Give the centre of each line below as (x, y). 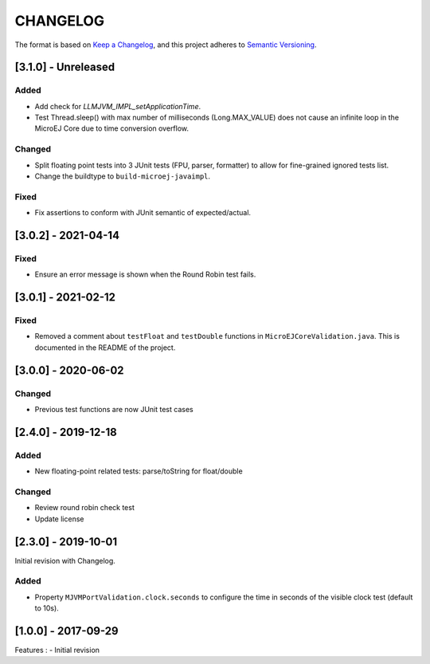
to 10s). (47, 608)
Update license (59, 519)
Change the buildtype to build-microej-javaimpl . (123, 176)
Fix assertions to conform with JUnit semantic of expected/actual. (143, 213)
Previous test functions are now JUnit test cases (114, 410)
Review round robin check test (84, 508)
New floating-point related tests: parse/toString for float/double (139, 471)
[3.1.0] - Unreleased (65, 67)
